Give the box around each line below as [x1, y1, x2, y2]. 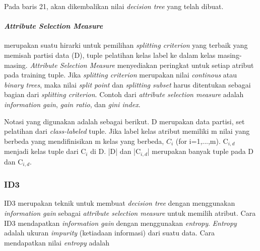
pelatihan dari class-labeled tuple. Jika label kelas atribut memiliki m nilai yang [4, 126, 250, 136]
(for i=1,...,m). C [175, 135, 228, 146]
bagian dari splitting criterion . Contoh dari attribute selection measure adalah [4, 89, 244, 100]
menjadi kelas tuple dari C [4, 146, 86, 156]
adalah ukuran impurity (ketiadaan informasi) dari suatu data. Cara [4, 227, 215, 238]
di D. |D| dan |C [90, 146, 141, 156]
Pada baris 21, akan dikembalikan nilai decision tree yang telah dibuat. [4, 1, 224, 11]
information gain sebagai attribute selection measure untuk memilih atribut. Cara [4, 207, 256, 218]
